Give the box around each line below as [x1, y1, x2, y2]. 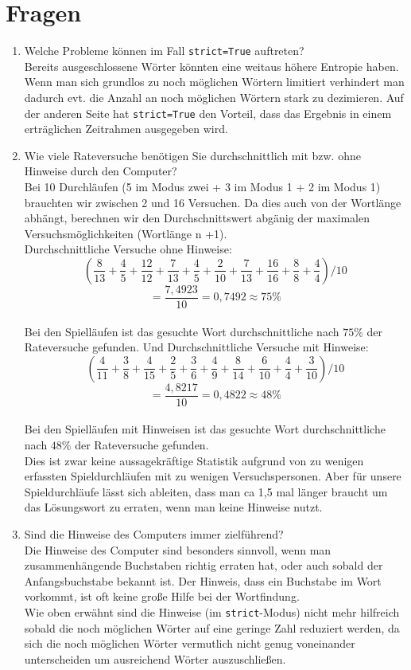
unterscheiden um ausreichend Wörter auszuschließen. [24, 650, 286, 667]
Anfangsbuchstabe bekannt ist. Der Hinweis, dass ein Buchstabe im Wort [24, 572, 382, 589]
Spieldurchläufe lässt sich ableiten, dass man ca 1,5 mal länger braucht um [24, 483, 388, 500]
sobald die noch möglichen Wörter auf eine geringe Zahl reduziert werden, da [24, 619, 400, 636]
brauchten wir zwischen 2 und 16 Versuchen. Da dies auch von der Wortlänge [24, 194, 401, 210]
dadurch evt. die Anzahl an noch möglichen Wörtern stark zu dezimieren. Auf [24, 88, 404, 105]
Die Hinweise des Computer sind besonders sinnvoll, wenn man [24, 541, 332, 558]
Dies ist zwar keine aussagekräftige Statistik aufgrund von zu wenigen [24, 452, 364, 468]
